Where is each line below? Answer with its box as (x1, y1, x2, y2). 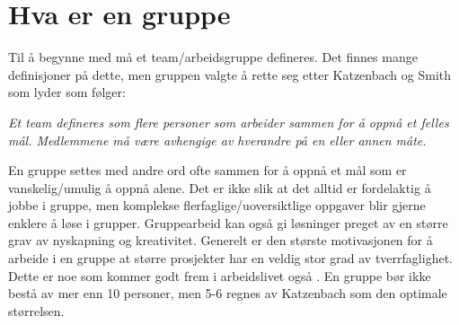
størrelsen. (8, 301, 65, 320)
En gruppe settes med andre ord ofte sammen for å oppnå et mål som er (8, 161, 407, 180)
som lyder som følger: (8, 83, 126, 101)
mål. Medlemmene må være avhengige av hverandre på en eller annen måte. (8, 130, 427, 149)
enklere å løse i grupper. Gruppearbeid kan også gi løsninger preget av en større (8, 213, 448, 232)
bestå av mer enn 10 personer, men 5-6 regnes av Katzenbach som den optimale (8, 284, 447, 303)
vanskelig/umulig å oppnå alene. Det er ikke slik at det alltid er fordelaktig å (8, 178, 431, 197)
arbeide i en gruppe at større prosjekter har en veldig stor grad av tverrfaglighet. (8, 249, 453, 268)
